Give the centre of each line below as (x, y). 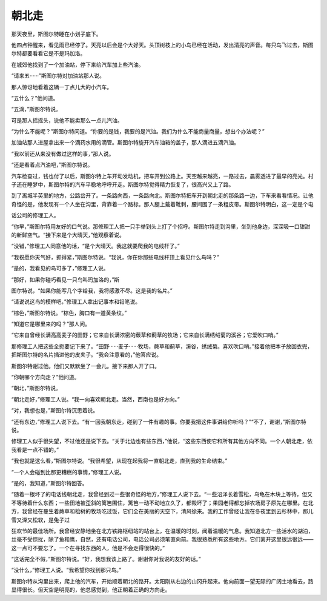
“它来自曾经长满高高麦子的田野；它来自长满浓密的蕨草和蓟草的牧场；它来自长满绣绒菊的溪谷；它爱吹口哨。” (145, 335)
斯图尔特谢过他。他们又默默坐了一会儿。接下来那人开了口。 (85, 366)
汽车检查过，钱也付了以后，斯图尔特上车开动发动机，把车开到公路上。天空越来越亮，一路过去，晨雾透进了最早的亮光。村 (162, 176)
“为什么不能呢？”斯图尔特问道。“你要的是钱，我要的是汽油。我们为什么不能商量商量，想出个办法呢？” (138, 132)
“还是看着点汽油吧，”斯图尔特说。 (52, 165)
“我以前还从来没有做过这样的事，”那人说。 (63, 153)
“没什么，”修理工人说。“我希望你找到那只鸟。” (66, 570)
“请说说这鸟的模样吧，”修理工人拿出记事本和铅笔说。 (76, 302)
